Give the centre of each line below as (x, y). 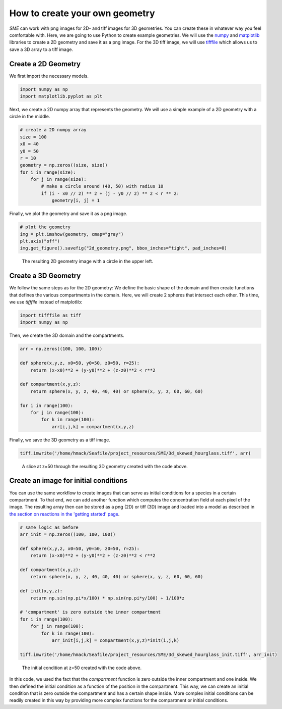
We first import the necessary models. (49, 76)
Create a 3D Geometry (45, 276)
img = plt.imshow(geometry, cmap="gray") (72, 234)
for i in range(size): (48, 172)
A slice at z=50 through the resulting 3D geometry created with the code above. (105, 466)
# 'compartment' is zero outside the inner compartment (90, 612)
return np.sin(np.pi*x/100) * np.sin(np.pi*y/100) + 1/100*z (108, 598)
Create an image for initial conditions (68, 480)
